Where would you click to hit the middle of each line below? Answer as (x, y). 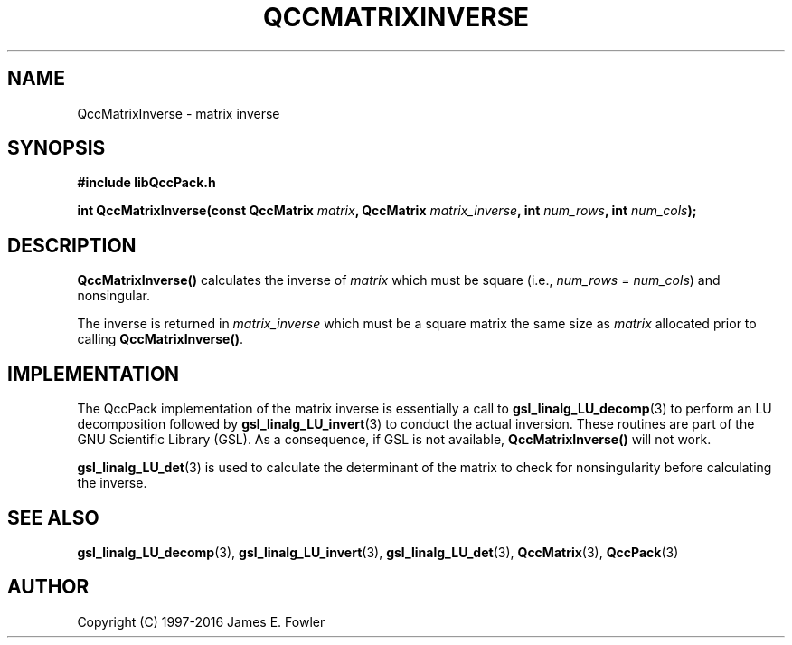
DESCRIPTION (72, 245)
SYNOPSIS (57, 148)
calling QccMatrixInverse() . (160, 339)
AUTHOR (48, 587)
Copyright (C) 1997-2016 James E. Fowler (201, 621)
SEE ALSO (53, 517)
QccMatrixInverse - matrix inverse (179, 113)
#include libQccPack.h (146, 183)
